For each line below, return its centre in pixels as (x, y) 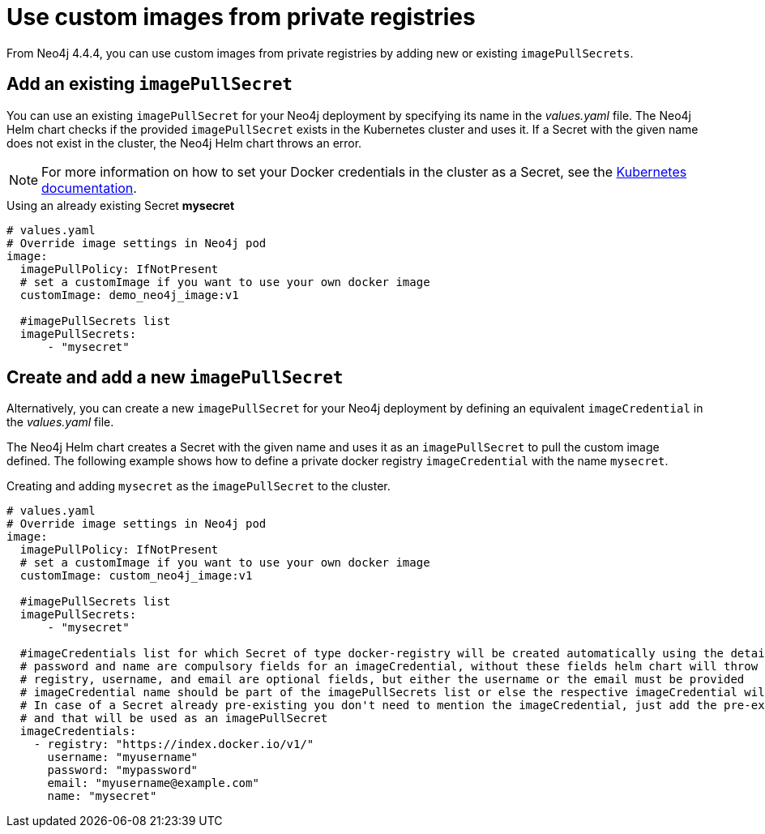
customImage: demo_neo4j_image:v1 (129, 295)
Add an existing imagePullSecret (150, 84)
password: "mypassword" (123, 770)
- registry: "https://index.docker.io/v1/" (174, 744)
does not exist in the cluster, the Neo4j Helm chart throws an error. (184, 143)
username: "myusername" (123, 757)
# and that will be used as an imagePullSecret (174, 719)
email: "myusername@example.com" (153, 783)
